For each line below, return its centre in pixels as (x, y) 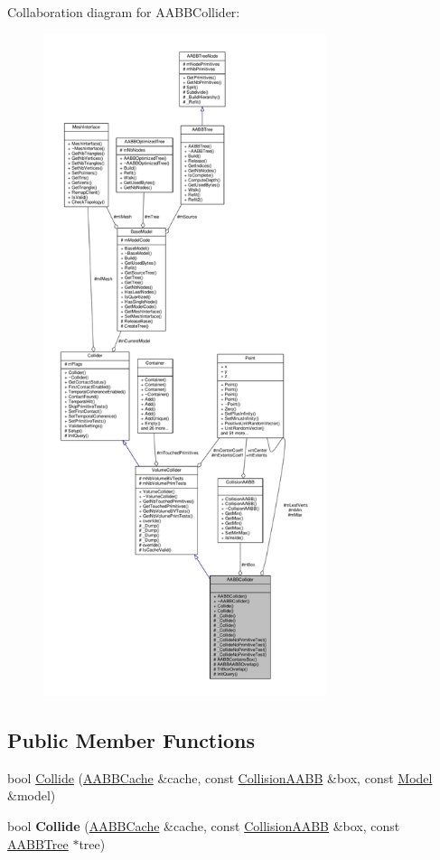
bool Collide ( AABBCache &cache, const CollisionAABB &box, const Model (220, 777)
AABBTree (38, 843)
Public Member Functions (131, 739)
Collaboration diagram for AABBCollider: (124, 12)
